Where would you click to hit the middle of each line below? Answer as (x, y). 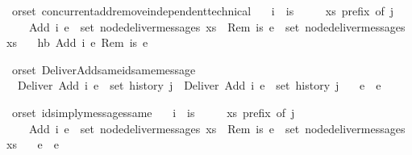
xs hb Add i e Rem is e (77, 42)
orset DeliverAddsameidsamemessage (104, 69)
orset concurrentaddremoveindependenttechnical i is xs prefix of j (202, 10)
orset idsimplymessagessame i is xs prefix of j (153, 112)
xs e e (33, 144)
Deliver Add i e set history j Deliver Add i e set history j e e (199, 85)
